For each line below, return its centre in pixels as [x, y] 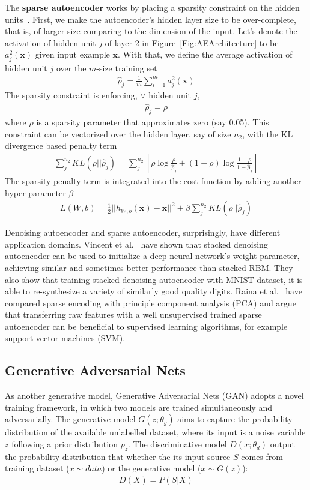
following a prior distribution [65, 444]
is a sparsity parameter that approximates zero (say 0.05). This [153, 122]
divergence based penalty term [61, 145]
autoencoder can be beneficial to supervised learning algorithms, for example [146, 326]
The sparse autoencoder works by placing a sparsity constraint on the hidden [152, 7]
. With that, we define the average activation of [205, 54]
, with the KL [268, 133]
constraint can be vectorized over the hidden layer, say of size [118, 133]
